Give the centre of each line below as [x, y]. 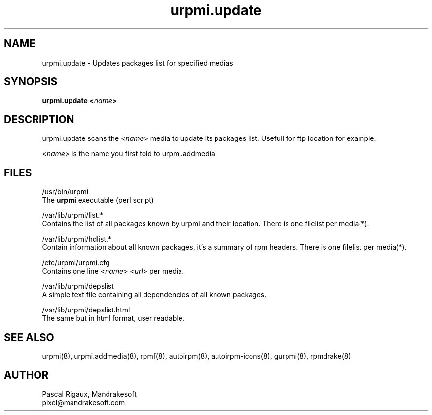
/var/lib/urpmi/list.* [73, 215]
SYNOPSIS [31, 82]
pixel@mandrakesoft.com [84, 402]
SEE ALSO [29, 337]
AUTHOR [26, 375]
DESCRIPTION [39, 119]
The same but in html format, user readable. [113, 318]
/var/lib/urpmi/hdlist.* [77, 239]
